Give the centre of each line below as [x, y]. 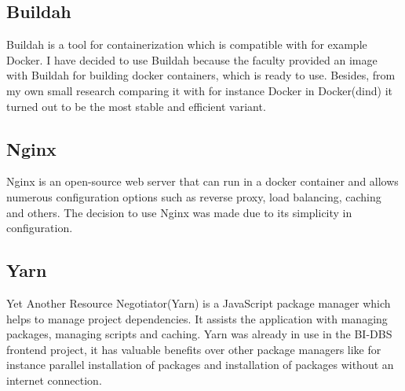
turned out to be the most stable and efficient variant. [136, 106]
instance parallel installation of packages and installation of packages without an [200, 365]
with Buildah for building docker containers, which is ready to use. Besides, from [201, 75]
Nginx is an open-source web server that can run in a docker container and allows [202, 181]
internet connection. [54, 380]
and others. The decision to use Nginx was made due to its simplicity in [179, 212]
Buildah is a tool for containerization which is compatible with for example [187, 44]
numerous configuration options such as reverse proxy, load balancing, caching [194, 196]
